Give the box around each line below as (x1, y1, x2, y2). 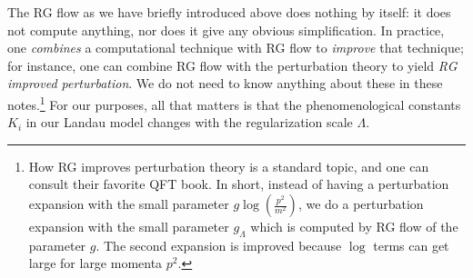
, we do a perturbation (297, 194, 424, 213)
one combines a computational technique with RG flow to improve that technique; (7, 38, 464, 57)
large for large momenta (28, 253, 163, 273)
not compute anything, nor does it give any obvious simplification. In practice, (7, 20, 445, 39)
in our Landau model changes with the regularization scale (25, 113, 353, 132)
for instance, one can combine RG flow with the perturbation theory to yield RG (7, 55, 458, 74)
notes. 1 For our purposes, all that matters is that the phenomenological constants (7, 92, 461, 114)
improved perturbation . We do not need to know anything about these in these (7, 74, 443, 93)
